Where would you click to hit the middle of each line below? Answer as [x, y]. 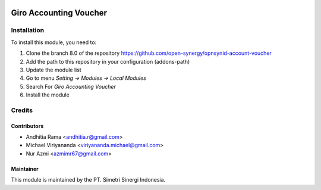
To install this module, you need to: [54, 42]
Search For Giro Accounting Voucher [71, 86]
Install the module [48, 95]
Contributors [27, 126]
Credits [22, 110]
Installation [28, 30]
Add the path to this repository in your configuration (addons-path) [108, 61]
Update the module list [53, 70]
